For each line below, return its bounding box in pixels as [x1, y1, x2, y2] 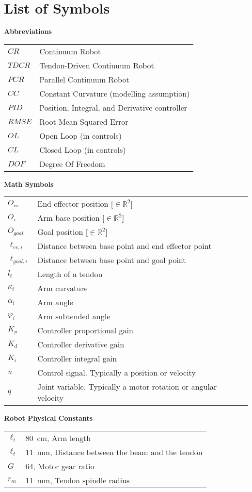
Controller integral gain [37, 353, 117, 364]
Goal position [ [37, 226, 88, 238]
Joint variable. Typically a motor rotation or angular [37, 381, 217, 393]
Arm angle [37, 296, 73, 308]
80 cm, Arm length [25, 432, 91, 443]
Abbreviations [4, 26, 52, 36]
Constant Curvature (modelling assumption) [39, 87, 190, 99]
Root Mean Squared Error [39, 115, 128, 127]
